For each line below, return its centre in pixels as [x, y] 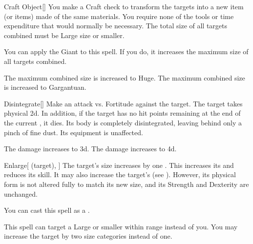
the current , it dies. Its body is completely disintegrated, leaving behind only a [123, 122]
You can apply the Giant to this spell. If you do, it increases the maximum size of [126, 51]
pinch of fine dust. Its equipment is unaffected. [74, 132]
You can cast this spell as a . [47, 210]
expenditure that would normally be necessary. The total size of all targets [116, 26]
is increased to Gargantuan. [45, 87]
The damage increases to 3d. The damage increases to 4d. [90, 149]
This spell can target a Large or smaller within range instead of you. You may [121, 226]
